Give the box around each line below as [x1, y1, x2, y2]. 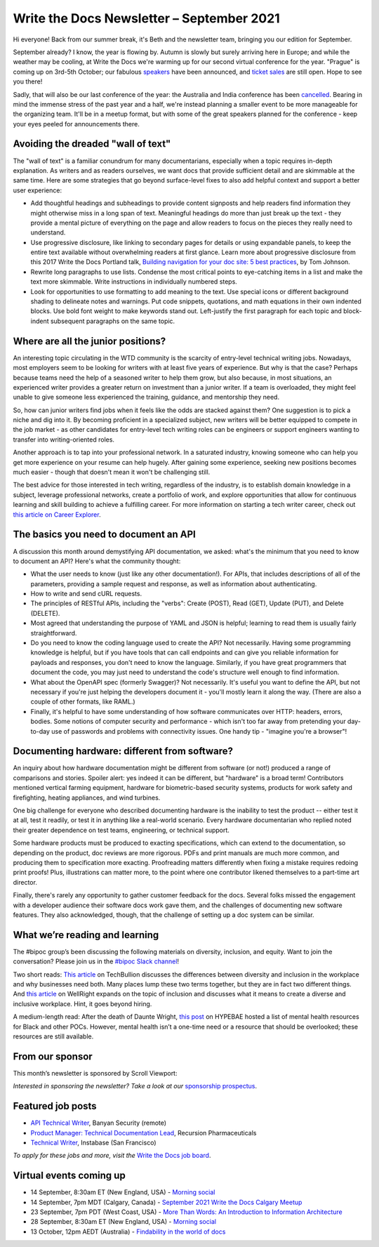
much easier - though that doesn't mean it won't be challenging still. [13, 468, 211, 477]
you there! [13, 77, 43, 86]
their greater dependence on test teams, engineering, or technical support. [13, 826, 230, 834]
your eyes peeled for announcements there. [13, 119, 140, 128]
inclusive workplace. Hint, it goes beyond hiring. [13, 999, 152, 1008]
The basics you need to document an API [13, 529, 196, 541]
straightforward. [30, 628, 77, 637]
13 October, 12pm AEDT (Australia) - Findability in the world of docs [30, 1227, 226, 1236]
